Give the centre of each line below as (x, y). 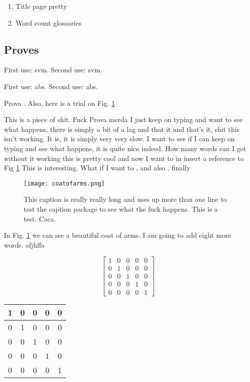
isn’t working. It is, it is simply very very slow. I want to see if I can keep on (119, 139)
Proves (21, 49)
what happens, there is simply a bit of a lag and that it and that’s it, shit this (122, 129)
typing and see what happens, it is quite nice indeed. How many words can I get (125, 148)
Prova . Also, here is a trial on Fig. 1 (60, 103)
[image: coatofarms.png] (64, 183)
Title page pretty (41, 6)
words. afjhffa (24, 244)
